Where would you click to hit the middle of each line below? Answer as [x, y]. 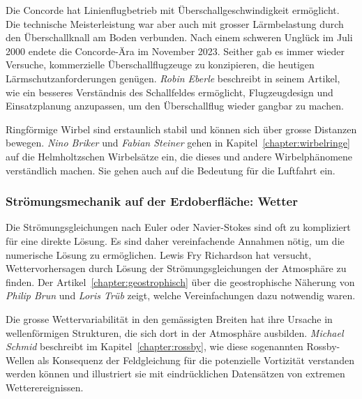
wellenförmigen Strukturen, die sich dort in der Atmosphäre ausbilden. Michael [175, 332]
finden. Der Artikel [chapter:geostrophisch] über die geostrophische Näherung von [180, 281]
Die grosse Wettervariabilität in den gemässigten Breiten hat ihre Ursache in [169, 318]
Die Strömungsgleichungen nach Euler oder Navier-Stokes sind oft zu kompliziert [178, 227]
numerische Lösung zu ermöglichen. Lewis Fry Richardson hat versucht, [159, 254]
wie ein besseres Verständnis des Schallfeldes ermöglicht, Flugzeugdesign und [169, 92]
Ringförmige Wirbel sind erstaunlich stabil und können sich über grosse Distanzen [181, 129]
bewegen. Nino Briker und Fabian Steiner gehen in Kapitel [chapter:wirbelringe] [178, 143]
